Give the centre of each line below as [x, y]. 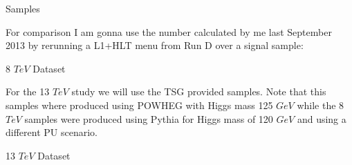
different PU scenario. [52, 132]
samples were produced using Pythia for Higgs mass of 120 [149, 118]
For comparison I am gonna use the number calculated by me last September [169, 31]
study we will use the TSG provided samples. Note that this [199, 91]
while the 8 [321, 105]
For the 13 [28, 91]
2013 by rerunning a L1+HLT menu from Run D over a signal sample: [155, 45]
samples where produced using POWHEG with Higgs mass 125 [139, 105]
